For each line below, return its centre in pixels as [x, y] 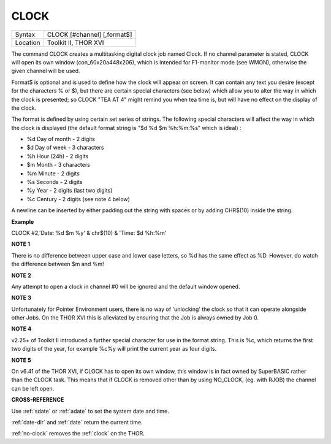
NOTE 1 [21, 244]
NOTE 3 [21, 298]
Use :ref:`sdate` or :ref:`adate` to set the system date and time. [90, 411]
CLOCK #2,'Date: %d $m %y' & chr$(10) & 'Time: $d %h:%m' [89, 232]
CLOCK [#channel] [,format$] [89, 34]
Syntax [25, 34]
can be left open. [33, 388]
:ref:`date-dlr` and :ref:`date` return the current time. [77, 422]
